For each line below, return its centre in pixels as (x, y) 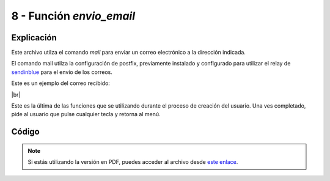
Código (25, 132)
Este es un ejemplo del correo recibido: (61, 83)
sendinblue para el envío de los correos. (62, 72)
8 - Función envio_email (73, 16)
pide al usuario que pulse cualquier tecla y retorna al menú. (86, 114)
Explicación (34, 38)
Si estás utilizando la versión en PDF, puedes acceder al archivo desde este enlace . (133, 162)
